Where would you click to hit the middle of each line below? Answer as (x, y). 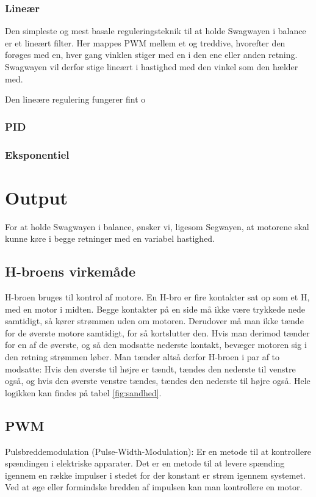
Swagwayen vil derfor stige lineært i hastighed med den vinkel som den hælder (152, 67)
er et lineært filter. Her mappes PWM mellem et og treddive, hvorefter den (145, 42)
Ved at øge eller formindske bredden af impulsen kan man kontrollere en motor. (154, 487)
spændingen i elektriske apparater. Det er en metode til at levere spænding (145, 463)
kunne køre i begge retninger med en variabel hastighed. (110, 238)
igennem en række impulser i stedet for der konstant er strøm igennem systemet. (155, 475)
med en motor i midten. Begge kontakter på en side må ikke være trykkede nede (155, 309)
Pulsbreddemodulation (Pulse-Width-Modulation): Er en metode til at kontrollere (158, 451)
